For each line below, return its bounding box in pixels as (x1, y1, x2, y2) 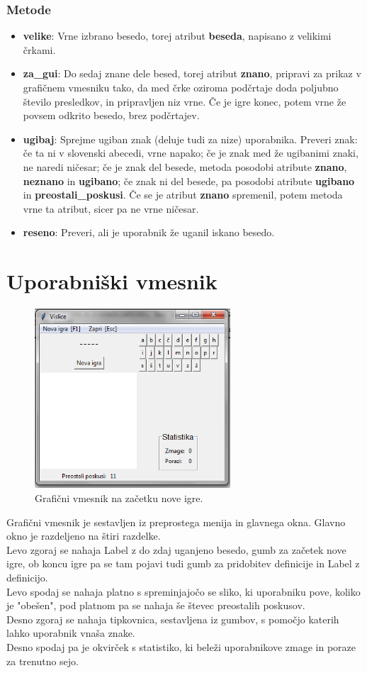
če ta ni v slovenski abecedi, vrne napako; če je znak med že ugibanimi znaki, (23, 145, 358, 160)
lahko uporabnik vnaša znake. (6, 625, 135, 640)
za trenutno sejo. (6, 653, 79, 668)
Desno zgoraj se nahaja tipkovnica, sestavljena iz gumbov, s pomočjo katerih (6, 611, 339, 626)
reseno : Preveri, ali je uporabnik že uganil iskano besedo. (23, 225, 275, 240)
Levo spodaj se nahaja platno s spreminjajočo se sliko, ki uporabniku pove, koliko (6, 584, 361, 599)
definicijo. (6, 569, 48, 584)
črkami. (23, 42, 56, 57)
